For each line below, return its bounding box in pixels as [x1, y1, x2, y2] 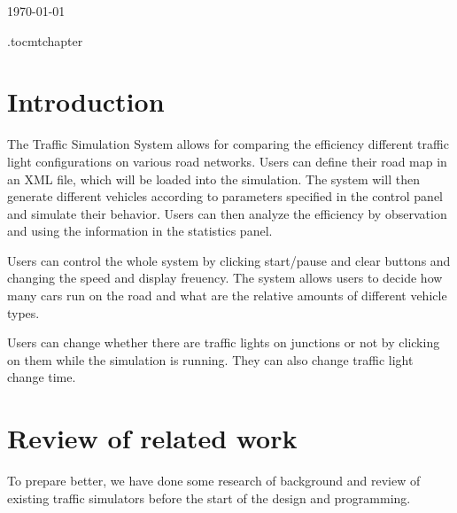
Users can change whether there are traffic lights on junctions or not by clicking [7, 333, 440, 352]
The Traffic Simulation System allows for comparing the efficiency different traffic [7, 135, 449, 153]
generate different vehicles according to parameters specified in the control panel [7, 187, 443, 206]
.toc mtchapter [7, 31, 83, 50]
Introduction [7, 83, 165, 120]
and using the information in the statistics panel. [7, 222, 273, 240]
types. [7, 303, 40, 322]
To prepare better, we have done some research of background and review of [7, 471, 421, 490]
